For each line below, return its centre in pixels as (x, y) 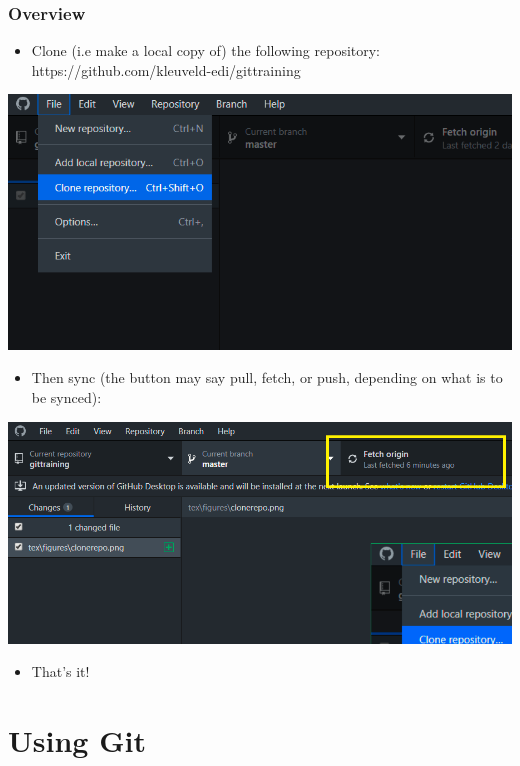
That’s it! (60, 671)
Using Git (77, 739)
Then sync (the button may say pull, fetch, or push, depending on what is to (267, 377)
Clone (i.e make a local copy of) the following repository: (206, 50)
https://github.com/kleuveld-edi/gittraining (166, 69)
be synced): (66, 396)
